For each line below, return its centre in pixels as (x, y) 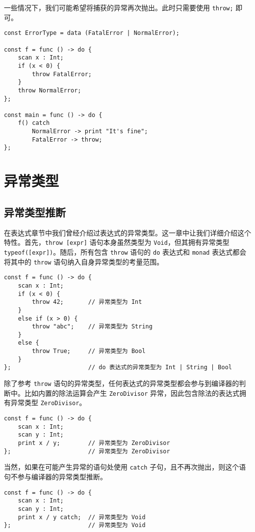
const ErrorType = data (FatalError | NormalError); (92, 33)
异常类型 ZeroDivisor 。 (48, 402)
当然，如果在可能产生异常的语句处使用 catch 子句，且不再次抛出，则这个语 (125, 467)
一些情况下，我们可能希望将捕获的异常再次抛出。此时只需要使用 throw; (119, 7)
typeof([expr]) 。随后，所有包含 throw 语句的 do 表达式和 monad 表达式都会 (125, 251)
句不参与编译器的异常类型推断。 (55, 477)
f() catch (34, 123)
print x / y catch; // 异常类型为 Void (82, 517)
